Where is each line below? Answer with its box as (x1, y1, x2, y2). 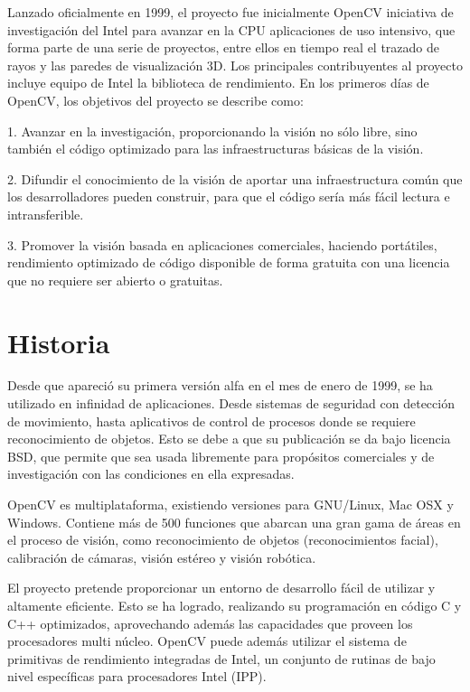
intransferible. (7, 204, 84, 223)
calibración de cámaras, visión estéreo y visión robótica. (7, 547, 316, 566)
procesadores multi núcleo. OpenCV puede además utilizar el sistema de (7, 631, 407, 650)
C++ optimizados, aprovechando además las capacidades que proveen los (7, 613, 413, 632)
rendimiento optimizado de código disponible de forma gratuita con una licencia (7, 253, 450, 272)
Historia (7, 323, 110, 360)
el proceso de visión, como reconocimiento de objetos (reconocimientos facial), (7, 530, 438, 549)
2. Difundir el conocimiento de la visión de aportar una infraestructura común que (7, 169, 463, 188)
